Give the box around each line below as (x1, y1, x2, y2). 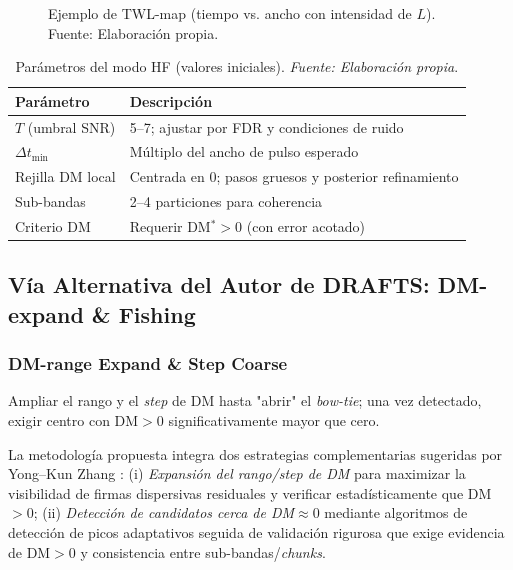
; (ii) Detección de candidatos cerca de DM (33, 502, 295, 523)
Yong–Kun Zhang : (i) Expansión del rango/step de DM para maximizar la (8, 463, 466, 484)
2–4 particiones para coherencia (129, 191, 323, 212)
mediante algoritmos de (324, 502, 468, 523)
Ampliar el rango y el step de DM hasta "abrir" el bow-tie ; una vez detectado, (8, 390, 482, 411)
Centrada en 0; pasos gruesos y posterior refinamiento (129, 166, 459, 187)
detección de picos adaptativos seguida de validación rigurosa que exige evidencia (8, 522, 505, 543)
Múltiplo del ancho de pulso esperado (129, 141, 359, 162)
